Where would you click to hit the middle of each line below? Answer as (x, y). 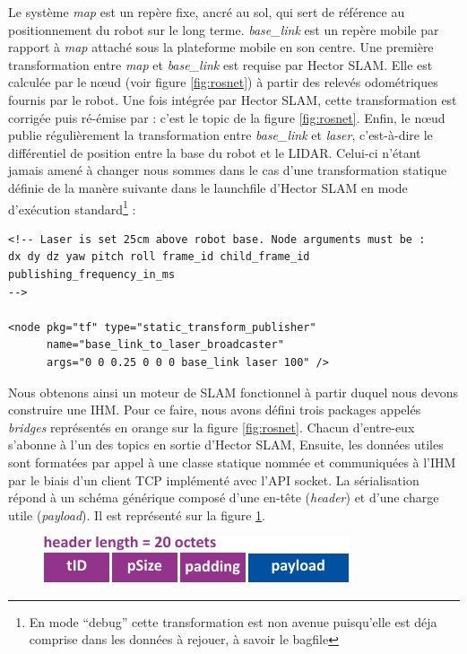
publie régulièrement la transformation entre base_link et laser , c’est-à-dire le (221, 135)
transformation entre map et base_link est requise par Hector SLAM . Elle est (221, 64)
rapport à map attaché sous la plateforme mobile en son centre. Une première (221, 47)
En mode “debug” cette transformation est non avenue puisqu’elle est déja (233, 621)
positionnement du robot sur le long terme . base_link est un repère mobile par (224, 29)
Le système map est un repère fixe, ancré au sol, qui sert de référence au (207, 12)
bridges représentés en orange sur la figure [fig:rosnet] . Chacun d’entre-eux (212, 427)
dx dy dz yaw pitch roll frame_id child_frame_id (159, 257)
